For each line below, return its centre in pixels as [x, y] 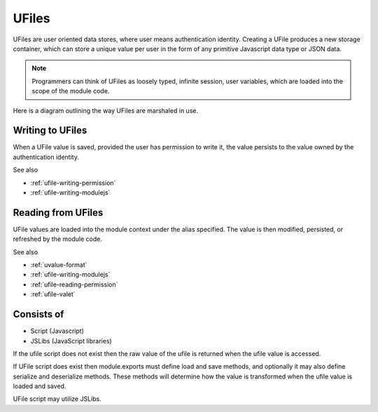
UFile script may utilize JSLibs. [57, 399]
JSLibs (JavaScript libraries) [71, 341]
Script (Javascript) [57, 331]
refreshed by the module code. [58, 239]
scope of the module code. [71, 91]
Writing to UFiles [50, 131]
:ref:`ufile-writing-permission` [73, 183]
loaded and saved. [40, 386]
